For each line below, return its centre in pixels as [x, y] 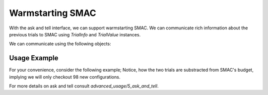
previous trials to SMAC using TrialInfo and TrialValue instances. [75, 34]
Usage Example [34, 58]
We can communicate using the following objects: [60, 44]
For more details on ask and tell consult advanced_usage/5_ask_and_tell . [84, 86]
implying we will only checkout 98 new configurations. [65, 77]
